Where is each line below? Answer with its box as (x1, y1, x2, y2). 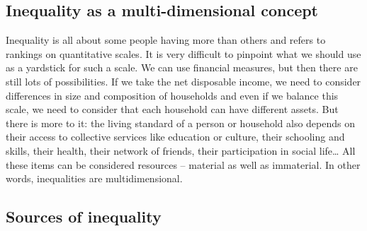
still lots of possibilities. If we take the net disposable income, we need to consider (6, 73, 361, 88)
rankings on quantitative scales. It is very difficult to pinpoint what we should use (6, 46, 361, 61)
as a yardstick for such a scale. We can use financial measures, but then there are (6, 60, 358, 75)
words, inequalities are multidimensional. (6, 171, 183, 186)
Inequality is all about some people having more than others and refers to (6, 32, 326, 47)
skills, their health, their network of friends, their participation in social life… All (6, 143, 356, 158)
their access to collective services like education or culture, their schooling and (6, 129, 345, 144)
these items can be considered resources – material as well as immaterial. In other (6, 157, 361, 172)
